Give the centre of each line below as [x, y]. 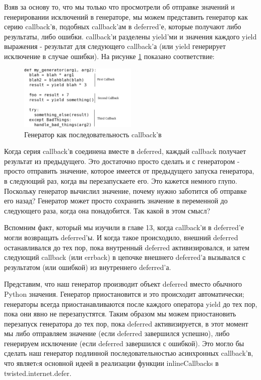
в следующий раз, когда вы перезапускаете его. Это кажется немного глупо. [121, 180]
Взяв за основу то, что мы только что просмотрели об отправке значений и [119, 7]
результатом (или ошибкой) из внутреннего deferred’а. [88, 267]
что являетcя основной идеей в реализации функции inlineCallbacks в [111, 363]
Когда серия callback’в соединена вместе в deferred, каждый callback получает [125, 151]
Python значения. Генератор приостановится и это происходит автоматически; [124, 293]
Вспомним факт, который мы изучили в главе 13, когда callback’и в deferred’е [124, 227]
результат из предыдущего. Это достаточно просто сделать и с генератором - [122, 161]
